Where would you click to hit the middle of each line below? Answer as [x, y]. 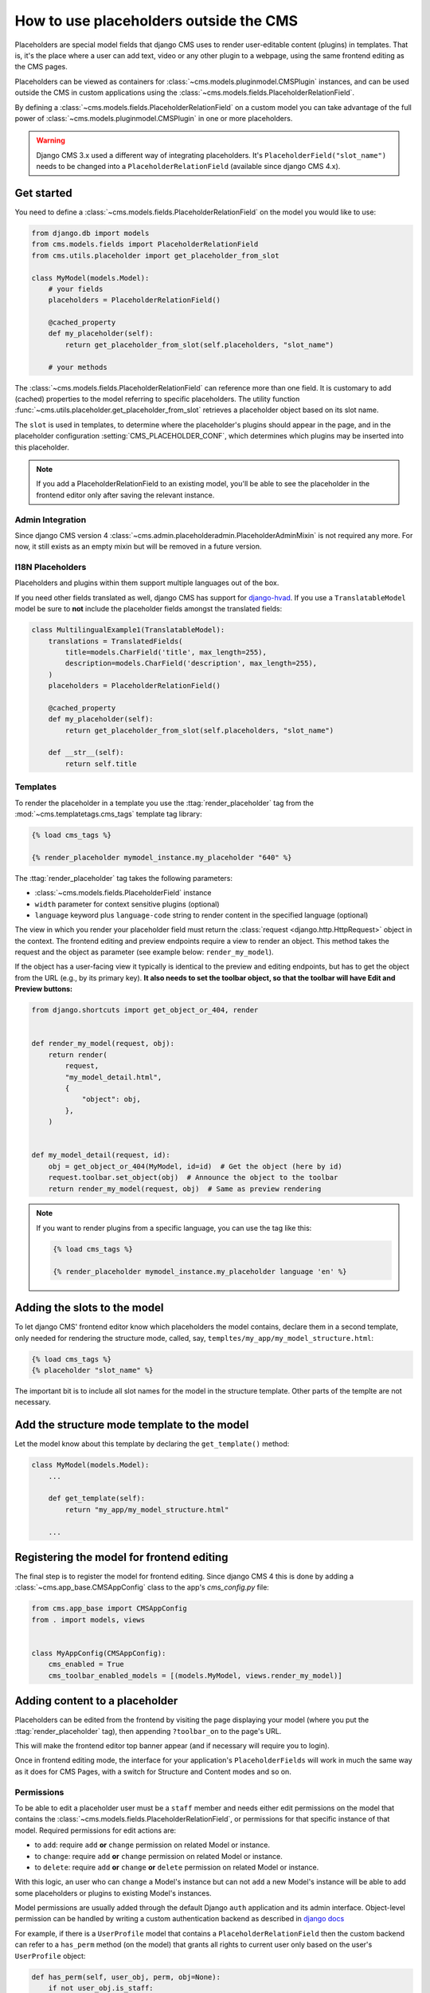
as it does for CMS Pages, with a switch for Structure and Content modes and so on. [153, 1771]
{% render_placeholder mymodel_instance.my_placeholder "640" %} [162, 857]
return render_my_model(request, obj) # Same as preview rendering [185, 1189]
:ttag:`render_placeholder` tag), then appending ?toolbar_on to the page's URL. [148, 1731]
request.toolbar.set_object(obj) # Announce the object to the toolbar [193, 1177]
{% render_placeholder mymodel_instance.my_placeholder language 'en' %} [200, 1271]
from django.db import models [90, 233]
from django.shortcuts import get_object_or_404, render [145, 1010]
